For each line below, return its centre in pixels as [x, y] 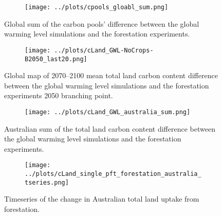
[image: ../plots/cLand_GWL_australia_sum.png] [108, 112]
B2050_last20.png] [56, 59]
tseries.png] [47, 182]
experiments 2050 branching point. [59, 95]
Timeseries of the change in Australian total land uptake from [102, 199]
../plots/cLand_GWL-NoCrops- [104, 50]
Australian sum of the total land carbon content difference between [110, 128]
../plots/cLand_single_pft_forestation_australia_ [113, 174]
